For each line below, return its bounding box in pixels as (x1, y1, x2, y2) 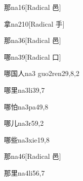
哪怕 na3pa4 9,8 (4, 101, 48, 111)
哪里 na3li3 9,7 (4, 84, 45, 95)
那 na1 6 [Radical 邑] (4, 2, 61, 12)
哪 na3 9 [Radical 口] (4, 51, 61, 62)
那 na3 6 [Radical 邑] (4, 35, 61, 45)
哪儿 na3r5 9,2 (4, 118, 44, 128)
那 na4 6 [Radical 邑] (4, 151, 61, 161)
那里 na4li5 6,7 (4, 167, 45, 178)
